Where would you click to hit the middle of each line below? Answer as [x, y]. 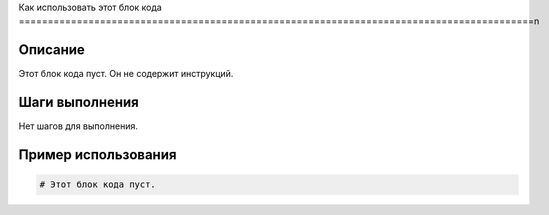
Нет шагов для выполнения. [78, 126]
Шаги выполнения [78, 102]
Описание [51, 50]
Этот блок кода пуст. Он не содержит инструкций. [126, 74]
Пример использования [97, 155]
